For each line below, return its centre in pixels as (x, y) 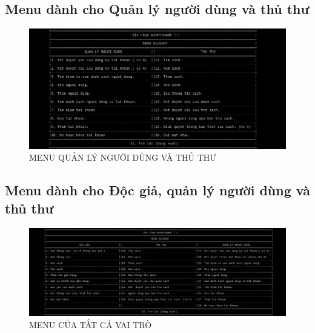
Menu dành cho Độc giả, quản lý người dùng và (157, 190)
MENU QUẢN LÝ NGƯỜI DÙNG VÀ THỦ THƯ (123, 157)
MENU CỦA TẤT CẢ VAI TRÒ (91, 324)
